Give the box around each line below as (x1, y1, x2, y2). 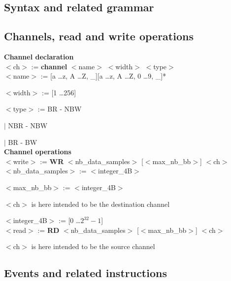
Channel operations (4, 146, 71, 157)
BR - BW (8, 137, 37, 147)
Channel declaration (4, 51, 74, 61)
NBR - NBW (8, 120, 48, 130)
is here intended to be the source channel (31, 241, 155, 252)
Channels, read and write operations (4, 28, 194, 44)
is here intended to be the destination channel (31, 198, 170, 209)
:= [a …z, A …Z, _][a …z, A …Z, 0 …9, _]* (40, 71, 166, 81)
